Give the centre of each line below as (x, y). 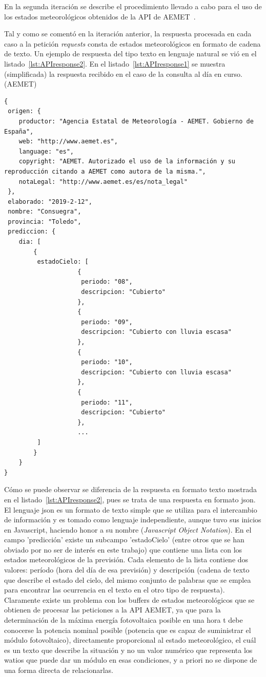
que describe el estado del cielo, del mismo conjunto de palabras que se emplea (128, 579)
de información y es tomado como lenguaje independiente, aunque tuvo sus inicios (133, 520)
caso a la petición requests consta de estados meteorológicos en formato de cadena (132, 43)
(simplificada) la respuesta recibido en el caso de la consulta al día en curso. (123, 73)
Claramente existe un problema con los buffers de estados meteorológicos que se (129, 599)
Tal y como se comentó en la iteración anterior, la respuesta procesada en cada (128, 34)
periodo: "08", (107, 282)
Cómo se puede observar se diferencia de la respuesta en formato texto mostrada (130, 489)
